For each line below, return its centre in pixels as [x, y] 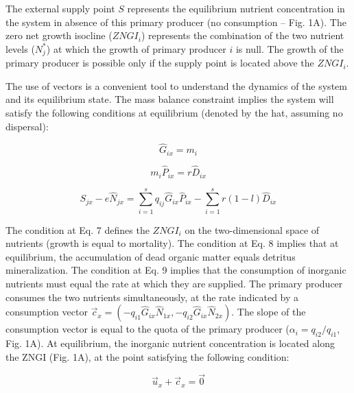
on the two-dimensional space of [252, 229]
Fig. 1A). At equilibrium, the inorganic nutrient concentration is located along [170, 343]
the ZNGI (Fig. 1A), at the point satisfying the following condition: [147, 356]
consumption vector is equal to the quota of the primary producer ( [147, 329]
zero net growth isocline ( [59, 35]
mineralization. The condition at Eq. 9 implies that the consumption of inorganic [176, 270]
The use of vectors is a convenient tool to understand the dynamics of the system [176, 85]
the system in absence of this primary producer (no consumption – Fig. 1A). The [176, 22]
